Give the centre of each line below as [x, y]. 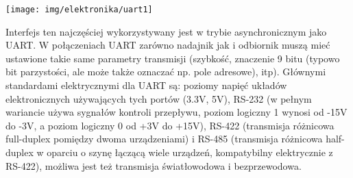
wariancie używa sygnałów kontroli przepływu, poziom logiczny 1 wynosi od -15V [176, 112]
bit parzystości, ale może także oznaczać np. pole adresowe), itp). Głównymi [166, 72]
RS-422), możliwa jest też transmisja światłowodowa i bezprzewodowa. [154, 165]
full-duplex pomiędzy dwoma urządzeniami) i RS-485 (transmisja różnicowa [164, 139]
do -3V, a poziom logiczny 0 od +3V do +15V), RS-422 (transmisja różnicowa [170, 125]
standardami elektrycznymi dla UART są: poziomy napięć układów [146, 85]
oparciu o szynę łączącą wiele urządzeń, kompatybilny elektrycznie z [190, 152]
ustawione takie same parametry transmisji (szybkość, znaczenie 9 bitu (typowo [173, 58]
